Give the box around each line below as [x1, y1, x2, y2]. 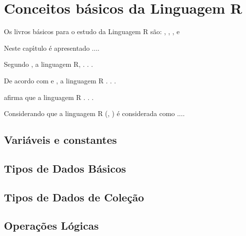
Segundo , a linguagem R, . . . [4, 59, 93, 69]
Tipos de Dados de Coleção [4, 189, 144, 204]
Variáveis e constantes [4, 132, 117, 147]
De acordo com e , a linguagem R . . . [4, 75, 116, 85]
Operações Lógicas [4, 218, 99, 233]
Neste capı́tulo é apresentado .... [4, 42, 100, 53]
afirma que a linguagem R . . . [4, 92, 94, 102]
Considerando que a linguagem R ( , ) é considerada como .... [4, 108, 185, 118]
